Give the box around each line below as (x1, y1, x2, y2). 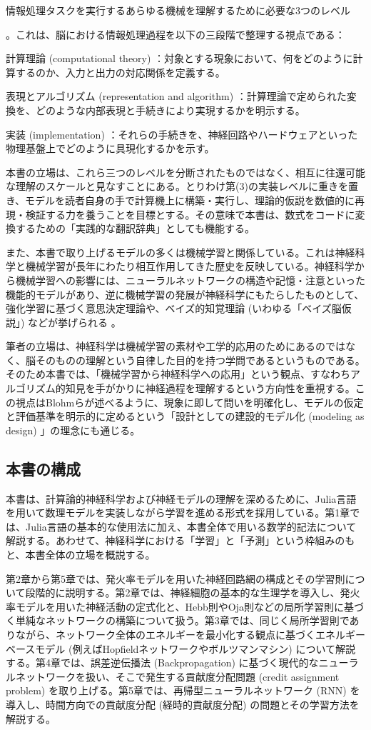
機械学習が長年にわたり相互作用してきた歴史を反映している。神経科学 (25, 259, 355, 274)
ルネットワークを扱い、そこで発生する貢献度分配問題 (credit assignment (6, 669, 340, 684)
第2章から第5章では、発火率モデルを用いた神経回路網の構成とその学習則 (6, 571, 345, 586)
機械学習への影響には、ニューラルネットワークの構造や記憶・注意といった (15, 272, 365, 287)
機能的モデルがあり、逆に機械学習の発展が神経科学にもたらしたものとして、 (6, 286, 365, 301)
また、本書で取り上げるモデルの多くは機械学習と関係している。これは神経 (6, 244, 355, 259)
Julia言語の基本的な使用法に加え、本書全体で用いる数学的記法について (25, 519, 357, 534)
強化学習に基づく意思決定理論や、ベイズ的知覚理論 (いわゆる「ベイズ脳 (6, 301, 342, 316)
